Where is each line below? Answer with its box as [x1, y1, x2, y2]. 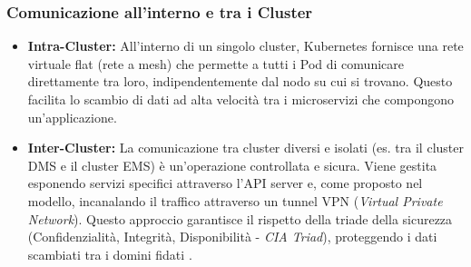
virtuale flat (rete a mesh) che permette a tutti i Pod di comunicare [27, 54, 404, 73]
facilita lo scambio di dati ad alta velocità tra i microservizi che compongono [27, 90, 455, 108]
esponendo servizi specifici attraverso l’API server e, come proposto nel [27, 173, 423, 193]
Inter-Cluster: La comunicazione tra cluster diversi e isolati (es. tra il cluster [27, 138, 464, 157]
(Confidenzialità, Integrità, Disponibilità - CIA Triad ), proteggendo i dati [27, 227, 437, 246]
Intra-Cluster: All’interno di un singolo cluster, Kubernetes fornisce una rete [27, 36, 464, 55]
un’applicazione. [27, 107, 117, 126]
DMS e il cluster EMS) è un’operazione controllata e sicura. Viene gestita [27, 155, 437, 174]
